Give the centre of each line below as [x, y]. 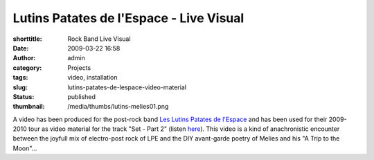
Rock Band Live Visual [99, 39]
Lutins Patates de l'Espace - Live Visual [128, 18]
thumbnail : [29, 107]
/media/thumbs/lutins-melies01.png [118, 107]
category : [27, 68]
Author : [24, 58]
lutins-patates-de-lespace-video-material [127, 87]
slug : [20, 87]
